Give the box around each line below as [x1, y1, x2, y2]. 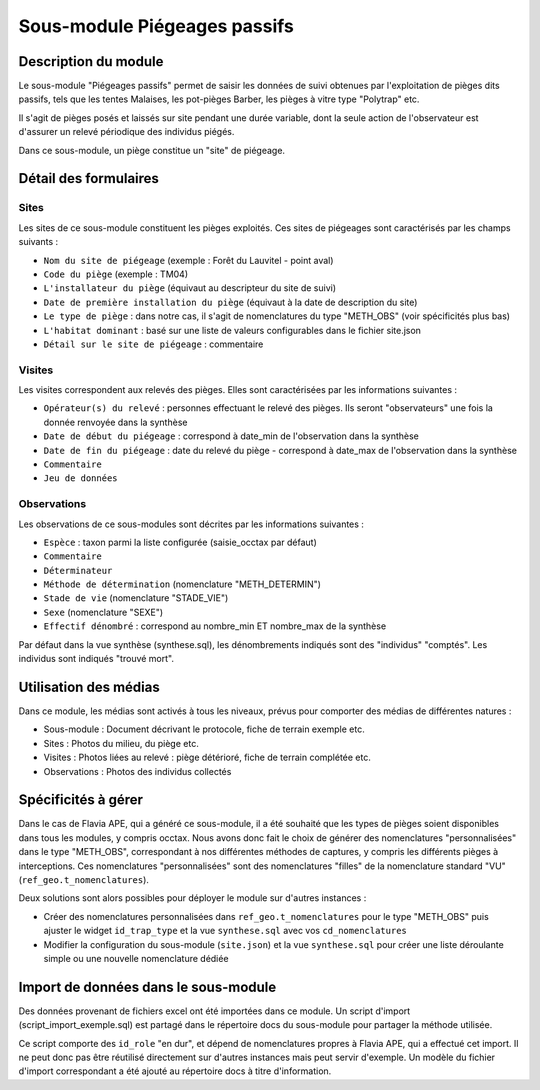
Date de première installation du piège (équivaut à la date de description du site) [43, 296, 418, 308]
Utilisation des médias [18, 678, 160, 695]
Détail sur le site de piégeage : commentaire [43, 338, 264, 350]
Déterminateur [43, 565, 113, 576]
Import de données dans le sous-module [18, 978, 277, 995]
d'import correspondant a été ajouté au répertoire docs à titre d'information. [18, 1065, 332, 1077]
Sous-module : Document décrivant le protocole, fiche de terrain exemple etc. [43, 723, 365, 735]
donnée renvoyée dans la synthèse [43, 416, 188, 428]
